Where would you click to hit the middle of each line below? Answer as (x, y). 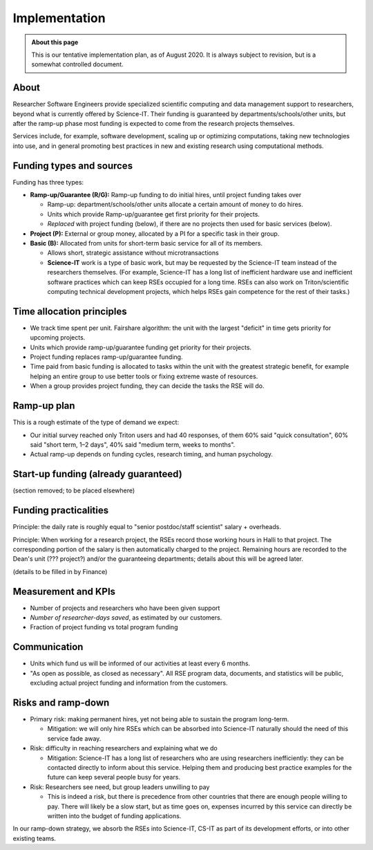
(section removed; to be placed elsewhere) (74, 490)
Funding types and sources (73, 166)
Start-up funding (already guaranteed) (97, 474)
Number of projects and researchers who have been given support (125, 608)
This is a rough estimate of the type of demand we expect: (96, 423)
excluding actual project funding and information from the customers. (129, 683)
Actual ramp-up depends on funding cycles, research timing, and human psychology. (151, 454)
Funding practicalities (61, 511)
